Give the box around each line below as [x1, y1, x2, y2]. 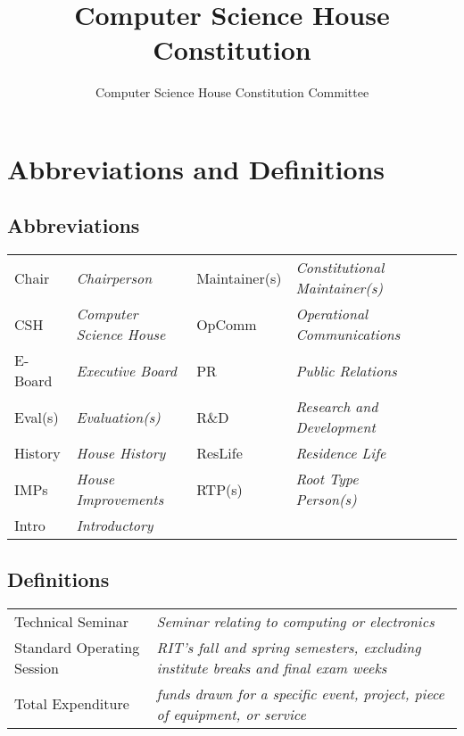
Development [295, 417, 376, 438]
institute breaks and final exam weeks [156, 657, 387, 678]
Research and [295, 396, 378, 418]
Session [14, 657, 59, 678]
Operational [295, 303, 369, 325]
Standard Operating [14, 636, 140, 657]
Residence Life [295, 442, 386, 464]
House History [76, 442, 166, 464]
